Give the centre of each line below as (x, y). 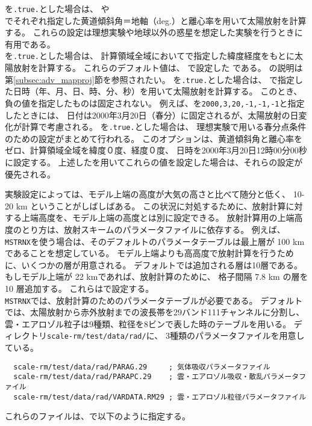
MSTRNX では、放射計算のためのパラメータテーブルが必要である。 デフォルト (154, 300)
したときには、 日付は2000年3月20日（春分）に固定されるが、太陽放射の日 (152, 115)
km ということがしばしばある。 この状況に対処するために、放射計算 (151, 205)
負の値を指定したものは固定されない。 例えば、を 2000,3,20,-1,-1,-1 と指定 (155, 103)
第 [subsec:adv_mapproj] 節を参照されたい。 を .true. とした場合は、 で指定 (150, 79)
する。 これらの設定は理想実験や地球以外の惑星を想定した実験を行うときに (154, 32)
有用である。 (30, 44)
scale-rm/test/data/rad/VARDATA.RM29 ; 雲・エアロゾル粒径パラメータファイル (160, 397)
